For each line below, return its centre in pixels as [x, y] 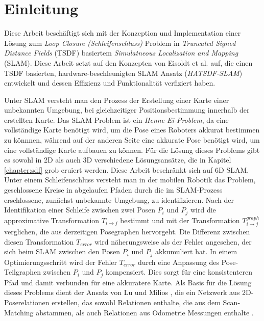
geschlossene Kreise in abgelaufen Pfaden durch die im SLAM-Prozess [113, 190]
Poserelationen [27, 302]
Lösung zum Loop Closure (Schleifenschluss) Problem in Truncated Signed [120, 43]
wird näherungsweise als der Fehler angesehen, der [173, 241]
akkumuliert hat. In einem [196, 251]
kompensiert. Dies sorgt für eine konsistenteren [179, 272]
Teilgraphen [23, 272]
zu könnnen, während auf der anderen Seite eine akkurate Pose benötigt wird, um [132, 140]
